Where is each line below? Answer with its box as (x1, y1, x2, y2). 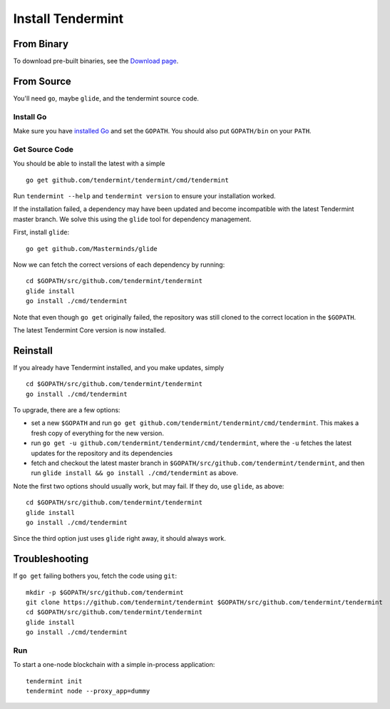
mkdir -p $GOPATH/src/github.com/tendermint (26, 588, 185, 596)
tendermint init (26, 677, 83, 685)
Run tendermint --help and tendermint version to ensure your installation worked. (13, 192, 276, 200)
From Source (13, 75, 71, 87)
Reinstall (13, 345, 53, 357)
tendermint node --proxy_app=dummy (26, 687, 150, 695)
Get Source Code (13, 144, 74, 154)
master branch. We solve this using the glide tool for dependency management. (13, 215, 252, 223)
